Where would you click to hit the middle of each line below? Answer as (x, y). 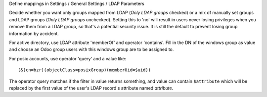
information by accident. (34, 33)
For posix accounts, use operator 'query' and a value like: (68, 58)
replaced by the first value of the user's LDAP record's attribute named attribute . (91, 88)
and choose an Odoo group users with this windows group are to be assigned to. (91, 49)
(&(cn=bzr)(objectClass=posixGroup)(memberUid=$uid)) (84, 70)
